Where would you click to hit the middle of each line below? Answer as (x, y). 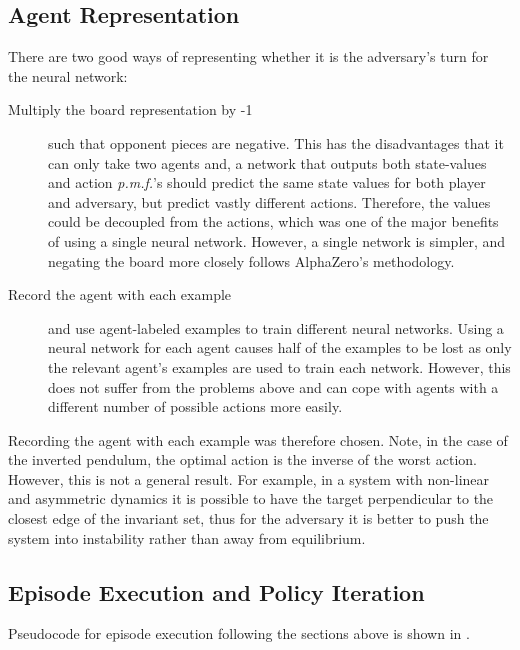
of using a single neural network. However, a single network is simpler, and (277, 240)
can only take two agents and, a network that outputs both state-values (267, 162)
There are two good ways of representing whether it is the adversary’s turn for (248, 56)
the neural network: (68, 75)
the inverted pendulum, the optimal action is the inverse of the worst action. (242, 459)
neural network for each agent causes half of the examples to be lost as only (280, 347)
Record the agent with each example (120, 294)
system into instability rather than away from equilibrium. (187, 537)
